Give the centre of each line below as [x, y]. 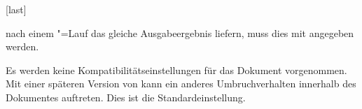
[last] [16, 9]
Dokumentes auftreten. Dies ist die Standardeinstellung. [126, 97]
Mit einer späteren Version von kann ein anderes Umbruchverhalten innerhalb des [181, 83]
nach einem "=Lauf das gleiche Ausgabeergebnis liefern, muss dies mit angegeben [180, 32]
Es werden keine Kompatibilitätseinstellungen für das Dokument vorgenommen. [176, 70]
